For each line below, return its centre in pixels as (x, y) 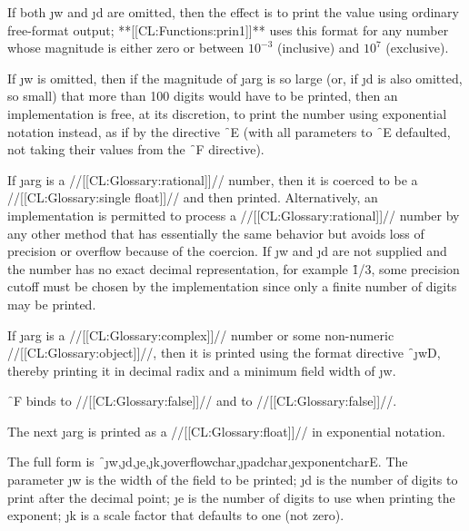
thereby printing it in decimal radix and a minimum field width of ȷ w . (202, 370)
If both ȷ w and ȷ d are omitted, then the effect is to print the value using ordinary (233, 12)
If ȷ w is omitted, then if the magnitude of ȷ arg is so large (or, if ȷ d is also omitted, (235, 78)
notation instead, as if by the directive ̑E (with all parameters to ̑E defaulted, (229, 131)
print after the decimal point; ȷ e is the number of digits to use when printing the (231, 497)
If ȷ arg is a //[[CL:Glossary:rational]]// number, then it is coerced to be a (213, 179)
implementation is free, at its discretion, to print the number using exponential (227, 113)
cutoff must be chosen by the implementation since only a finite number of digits (232, 286)
